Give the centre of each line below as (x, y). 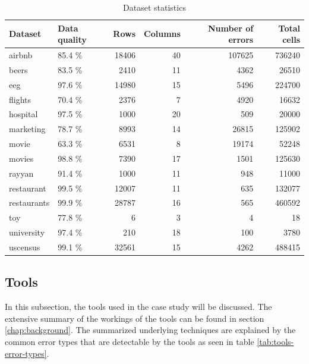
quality (72, 40)
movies (21, 158)
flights (20, 99)
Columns (162, 34)
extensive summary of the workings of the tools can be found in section (135, 318)
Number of (231, 28)
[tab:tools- (275, 342)
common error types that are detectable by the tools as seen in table (130, 342)
